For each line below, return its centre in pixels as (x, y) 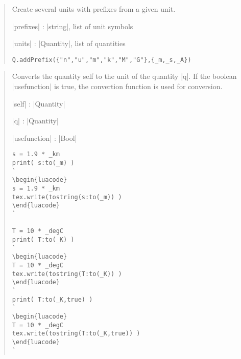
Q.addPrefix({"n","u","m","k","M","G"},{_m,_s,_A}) (102, 60)
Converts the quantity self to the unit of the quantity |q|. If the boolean (124, 76)
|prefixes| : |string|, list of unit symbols (73, 26)
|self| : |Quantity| (39, 103)
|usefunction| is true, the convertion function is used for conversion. (117, 86)
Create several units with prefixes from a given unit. (94, 9)
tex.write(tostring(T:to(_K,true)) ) (76, 334)
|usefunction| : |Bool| (44, 138)
